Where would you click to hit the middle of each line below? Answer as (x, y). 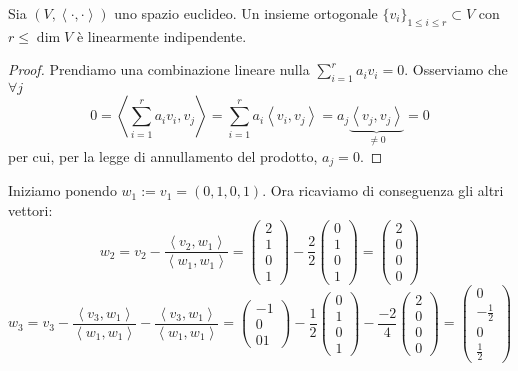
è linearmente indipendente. (161, 35)
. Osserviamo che (456, 69)
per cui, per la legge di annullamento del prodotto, (163, 155)
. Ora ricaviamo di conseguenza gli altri (383, 190)
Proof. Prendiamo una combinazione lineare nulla (159, 69)
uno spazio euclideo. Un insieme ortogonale (246, 13)
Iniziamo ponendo (62, 190)
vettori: (30, 209)
